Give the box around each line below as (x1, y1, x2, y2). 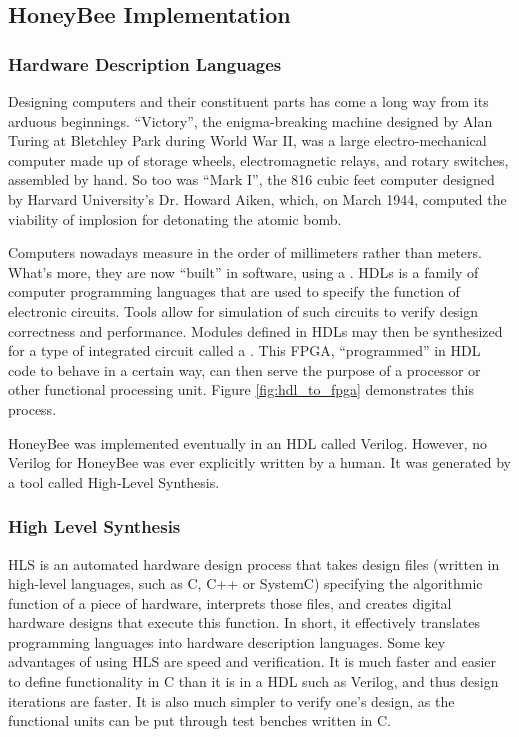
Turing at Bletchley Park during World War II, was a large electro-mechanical (8, 130, 487, 151)
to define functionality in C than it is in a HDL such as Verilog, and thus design (8, 671, 499, 692)
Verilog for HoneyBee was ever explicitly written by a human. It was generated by (8, 452, 511, 473)
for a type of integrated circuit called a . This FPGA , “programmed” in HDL (8, 340, 481, 361)
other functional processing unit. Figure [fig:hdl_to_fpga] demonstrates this (8, 379, 474, 400)
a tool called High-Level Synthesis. (8, 471, 220, 492)
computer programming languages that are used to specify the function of (8, 281, 460, 302)
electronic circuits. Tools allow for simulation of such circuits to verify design (8, 300, 479, 321)
